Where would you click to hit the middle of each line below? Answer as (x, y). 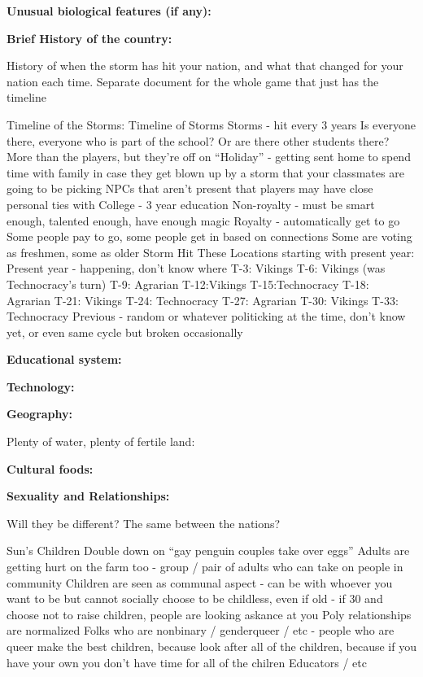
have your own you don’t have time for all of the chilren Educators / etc (187, 662)
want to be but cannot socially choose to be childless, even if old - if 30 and (195, 598)
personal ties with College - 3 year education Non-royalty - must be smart (191, 204)
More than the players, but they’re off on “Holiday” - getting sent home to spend (209, 157)
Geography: (40, 414)
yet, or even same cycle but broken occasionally (125, 332)
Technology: (41, 386)
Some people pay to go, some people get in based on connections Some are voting (209, 236)
